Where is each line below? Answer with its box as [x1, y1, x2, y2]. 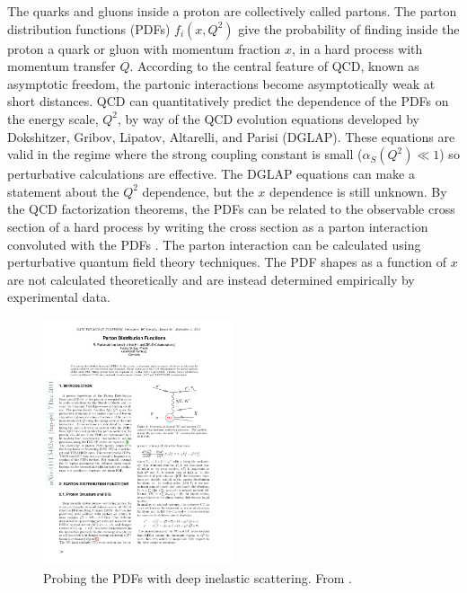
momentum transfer [7, 57, 116, 75]
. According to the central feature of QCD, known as [129, 57, 419, 75]
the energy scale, [7, 109, 99, 128]
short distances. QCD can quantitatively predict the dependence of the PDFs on [7, 92, 449, 111]
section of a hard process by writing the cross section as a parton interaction [7, 217, 428, 235]
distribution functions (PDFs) [7, 19, 171, 38]
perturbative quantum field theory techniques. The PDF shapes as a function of [7, 252, 447, 271]
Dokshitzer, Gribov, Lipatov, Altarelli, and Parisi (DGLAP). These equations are [7, 127, 455, 146]
